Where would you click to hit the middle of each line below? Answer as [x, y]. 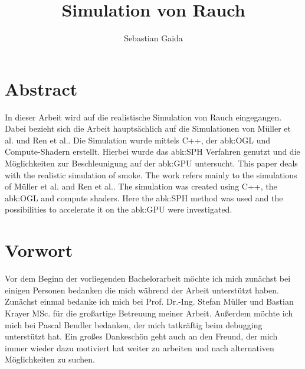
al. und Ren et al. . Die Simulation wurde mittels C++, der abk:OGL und [138, 140]
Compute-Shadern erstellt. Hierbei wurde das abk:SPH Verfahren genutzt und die [152, 151]
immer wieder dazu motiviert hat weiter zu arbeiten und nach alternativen [140, 347]
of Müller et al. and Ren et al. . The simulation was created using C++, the [141, 186]
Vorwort [39, 250]
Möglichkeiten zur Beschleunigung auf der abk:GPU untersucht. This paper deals [151, 163]
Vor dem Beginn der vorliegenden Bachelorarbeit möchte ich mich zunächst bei [148, 278]
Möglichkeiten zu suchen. [50, 359]
